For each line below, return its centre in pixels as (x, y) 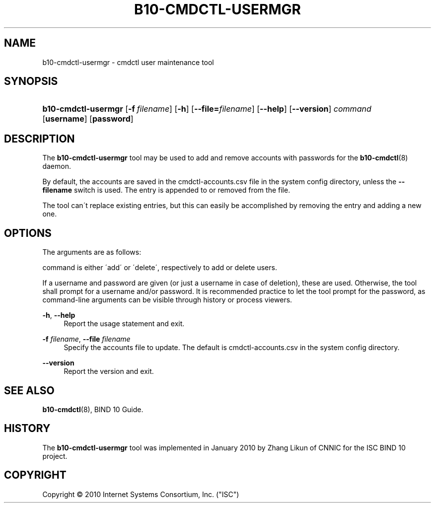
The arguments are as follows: (92, 252)
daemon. (57, 166)
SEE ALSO (29, 390)
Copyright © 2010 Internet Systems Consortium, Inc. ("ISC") (141, 494)
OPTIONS (28, 233)
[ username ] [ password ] (88, 119)
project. (55, 456)
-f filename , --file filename (86, 339)
